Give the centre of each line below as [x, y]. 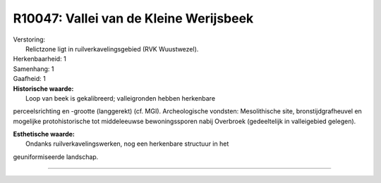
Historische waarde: [43, 89]
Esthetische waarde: [44, 134]
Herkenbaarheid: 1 [40, 59]
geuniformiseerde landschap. [56, 157]
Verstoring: [29, 39]
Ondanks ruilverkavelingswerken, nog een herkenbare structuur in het [127, 144]
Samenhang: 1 [34, 69]
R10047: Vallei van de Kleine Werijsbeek [133, 18]
